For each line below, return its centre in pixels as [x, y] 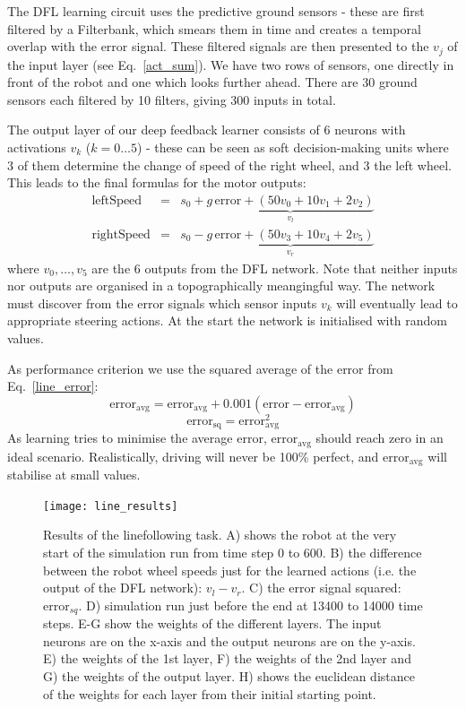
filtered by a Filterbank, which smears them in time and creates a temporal [214, 28]
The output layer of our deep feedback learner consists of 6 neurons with [207, 130]
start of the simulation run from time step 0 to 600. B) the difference [233, 552]
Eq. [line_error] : [53, 386]
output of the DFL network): [123, 588]
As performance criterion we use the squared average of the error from [200, 368]
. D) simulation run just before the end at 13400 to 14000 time [250, 605]
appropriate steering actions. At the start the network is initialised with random [228, 320]
